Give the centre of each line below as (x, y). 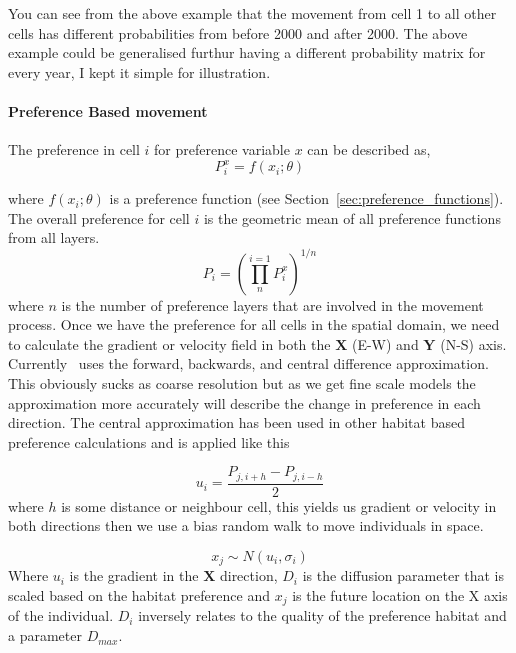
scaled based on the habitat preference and (139, 595)
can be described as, (369, 149)
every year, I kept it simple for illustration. (139, 71)
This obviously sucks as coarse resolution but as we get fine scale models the (242, 382)
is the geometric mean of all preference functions (352, 217)
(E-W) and (385, 343)
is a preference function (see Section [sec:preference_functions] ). (306, 198)
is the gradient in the (134, 575)
